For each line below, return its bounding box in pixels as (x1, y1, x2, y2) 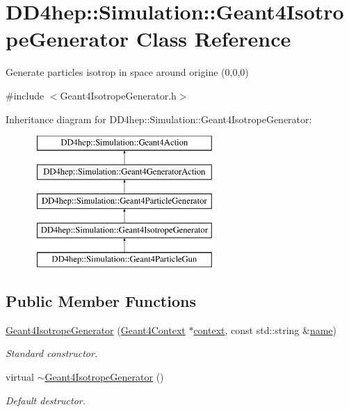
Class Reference (136, 24, 291, 53)
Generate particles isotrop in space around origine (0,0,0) (6, 65, 249, 79)
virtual (6, 370, 34, 384)
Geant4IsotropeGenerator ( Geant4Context (6, 322, 186, 337)
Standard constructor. (6, 346, 98, 360)
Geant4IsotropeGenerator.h (60, 88, 177, 102)
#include (6, 88, 44, 102)
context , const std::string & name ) (193, 322, 337, 337)
